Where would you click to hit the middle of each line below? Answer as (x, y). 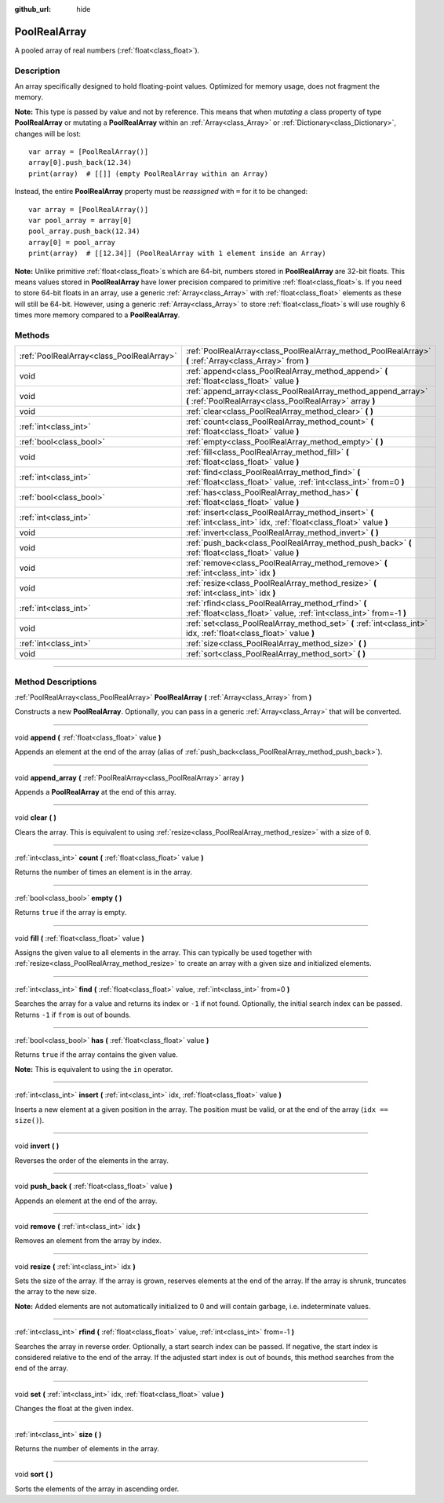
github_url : (33, 9)
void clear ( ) (35, 817)
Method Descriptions (56, 682)
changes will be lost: (48, 133)
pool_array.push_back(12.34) (84, 231)
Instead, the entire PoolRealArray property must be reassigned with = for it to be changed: (161, 192)
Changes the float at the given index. (74, 1409)
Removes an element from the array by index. (88, 1241)
